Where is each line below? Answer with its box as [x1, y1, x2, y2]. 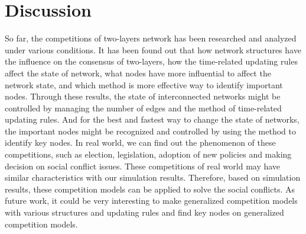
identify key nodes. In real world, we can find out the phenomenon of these [5, 136, 276, 149]
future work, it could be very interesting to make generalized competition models [5, 194, 298, 207]
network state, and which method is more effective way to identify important [5, 78, 283, 91]
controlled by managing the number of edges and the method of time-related [5, 101, 282, 114]
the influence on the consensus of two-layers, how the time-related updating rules [5, 55, 298, 68]
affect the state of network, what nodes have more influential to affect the [5, 66, 271, 79]
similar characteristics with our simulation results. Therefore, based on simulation [5, 171, 301, 184]
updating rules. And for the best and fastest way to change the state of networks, [5, 113, 300, 126]
